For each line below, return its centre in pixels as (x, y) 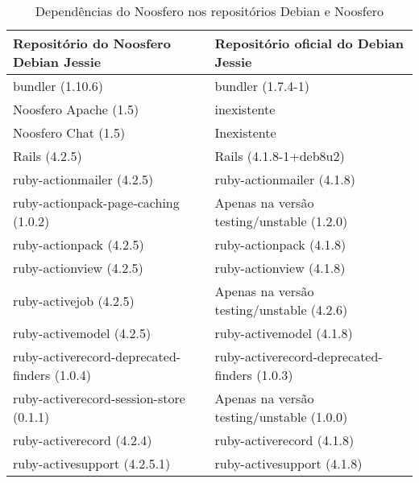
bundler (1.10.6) (58, 86)
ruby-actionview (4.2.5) (78, 268)
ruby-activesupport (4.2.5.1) (92, 463)
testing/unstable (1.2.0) (281, 221)
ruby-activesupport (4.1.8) (288, 463)
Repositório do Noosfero (92, 43)
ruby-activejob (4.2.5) (74, 300)
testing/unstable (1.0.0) (281, 417)
